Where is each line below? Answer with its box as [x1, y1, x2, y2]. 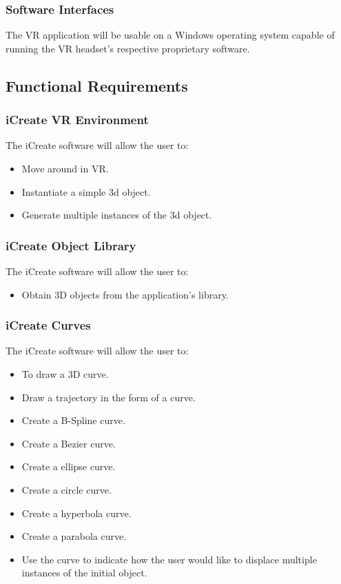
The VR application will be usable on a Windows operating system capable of [6, 28, 335, 42]
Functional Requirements [6, 74, 188, 96]
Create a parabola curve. [21, 529, 127, 543]
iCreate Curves [6, 316, 91, 334]
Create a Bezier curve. [21, 436, 116, 450]
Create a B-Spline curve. [21, 413, 125, 427]
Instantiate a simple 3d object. [21, 184, 151, 199]
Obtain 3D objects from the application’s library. [21, 287, 229, 301]
